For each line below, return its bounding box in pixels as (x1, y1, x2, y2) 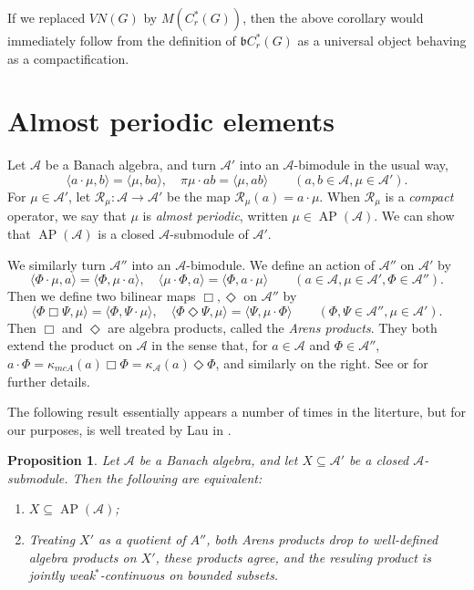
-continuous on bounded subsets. (99, 565, 279, 585)
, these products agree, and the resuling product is (155, 547, 431, 566)
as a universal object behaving (297, 31, 467, 49)
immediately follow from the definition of (7, 31, 236, 49)
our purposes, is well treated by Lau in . (7, 419, 232, 439)
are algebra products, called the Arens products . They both (108, 317, 438, 336)
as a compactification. (7, 48, 129, 67)
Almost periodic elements (7, 102, 335, 140)
